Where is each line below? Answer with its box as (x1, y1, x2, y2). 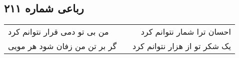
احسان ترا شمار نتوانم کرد (140, 26, 231, 38)
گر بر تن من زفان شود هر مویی (8, 40, 117, 52)
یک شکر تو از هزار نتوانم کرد (132, 40, 231, 52)
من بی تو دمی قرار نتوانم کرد (8, 26, 109, 38)
